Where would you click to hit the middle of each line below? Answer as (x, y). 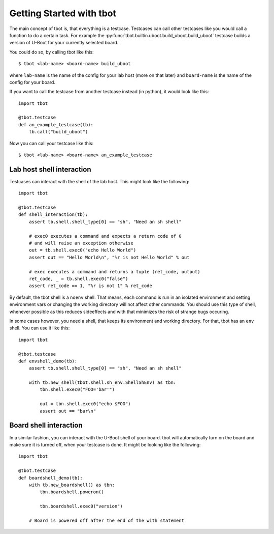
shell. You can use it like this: (40, 328)
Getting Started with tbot (63, 13)
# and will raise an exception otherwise (81, 243)
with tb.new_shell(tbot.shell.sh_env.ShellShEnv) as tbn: (102, 383)
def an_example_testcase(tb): (56, 124)
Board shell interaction (46, 425)
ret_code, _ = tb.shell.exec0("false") (78, 279)
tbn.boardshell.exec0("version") (81, 506)
